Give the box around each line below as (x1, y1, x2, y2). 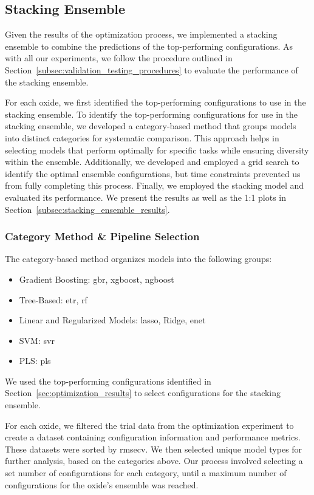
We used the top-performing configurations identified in (5, 374, 211, 387)
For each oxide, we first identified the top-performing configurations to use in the (5, 96, 306, 109)
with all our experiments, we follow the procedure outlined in (5, 52, 233, 64)
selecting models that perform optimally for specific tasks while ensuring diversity (5, 143, 309, 156)
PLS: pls (19, 354, 51, 367)
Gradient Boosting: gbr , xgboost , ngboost (19, 272, 174, 285)
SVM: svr (19, 334, 55, 346)
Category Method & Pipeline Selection (5, 229, 200, 244)
